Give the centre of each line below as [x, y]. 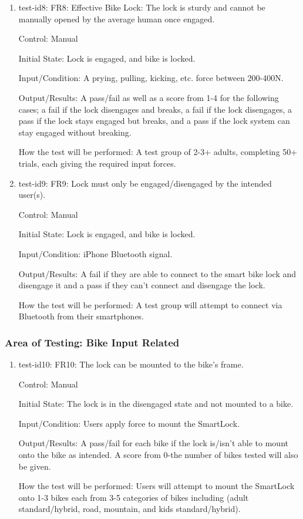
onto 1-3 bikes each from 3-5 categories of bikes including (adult [134, 497]
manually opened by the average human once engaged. [117, 18]
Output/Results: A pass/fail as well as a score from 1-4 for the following [149, 97]
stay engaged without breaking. [75, 132]
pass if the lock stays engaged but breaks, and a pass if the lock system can [154, 121]
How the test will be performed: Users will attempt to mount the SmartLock [156, 486]
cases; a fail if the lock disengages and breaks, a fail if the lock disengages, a [155, 109]
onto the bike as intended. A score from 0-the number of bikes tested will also [158, 455]
